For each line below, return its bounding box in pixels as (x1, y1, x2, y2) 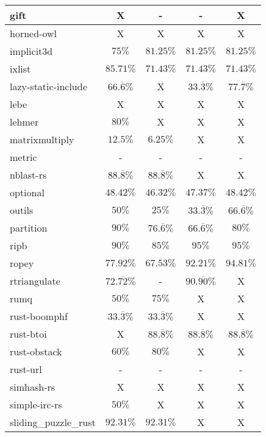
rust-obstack (10, 344, 62, 358)
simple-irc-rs (10, 397, 62, 411)
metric (10, 150, 37, 164)
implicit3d (10, 44, 53, 58)
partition (10, 221, 48, 235)
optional (10, 185, 45, 199)
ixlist (10, 62, 31, 76)
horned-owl (10, 26, 57, 40)
